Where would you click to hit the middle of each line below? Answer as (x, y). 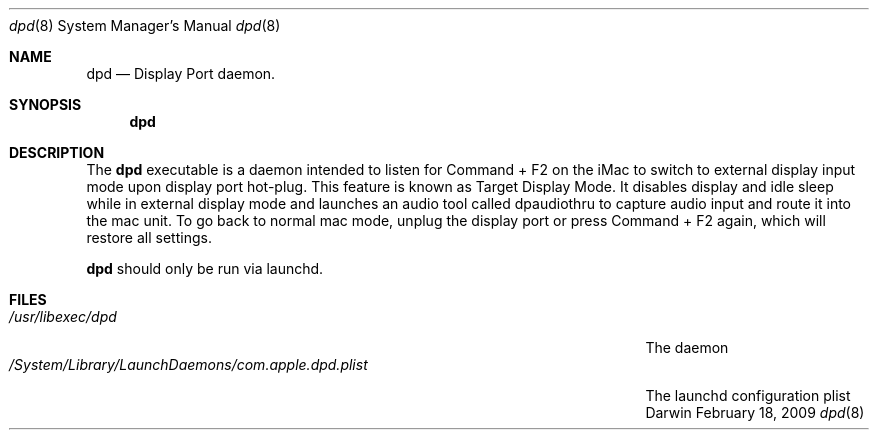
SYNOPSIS (45, 104)
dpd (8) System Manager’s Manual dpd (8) (145, 25)
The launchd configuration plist (748, 395)
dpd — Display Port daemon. (181, 73)
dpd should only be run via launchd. (205, 268)
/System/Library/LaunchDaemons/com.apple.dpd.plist (188, 364)
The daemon (687, 347)
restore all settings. (149, 237)
